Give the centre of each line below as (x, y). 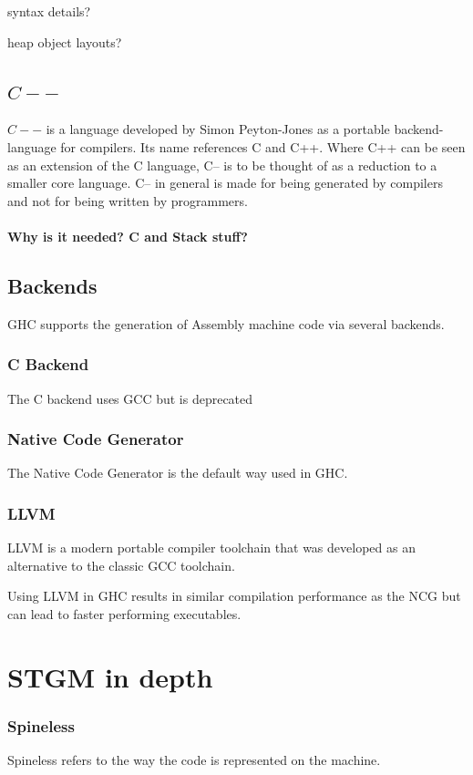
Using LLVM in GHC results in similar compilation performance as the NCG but (234, 596)
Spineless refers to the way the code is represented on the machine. (194, 760)
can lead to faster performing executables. (124, 613)
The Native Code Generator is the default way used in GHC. (178, 473)
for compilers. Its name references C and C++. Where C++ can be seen (263, 146)
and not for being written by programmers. (128, 200)
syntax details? (49, 11)
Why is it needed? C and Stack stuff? (128, 236)
